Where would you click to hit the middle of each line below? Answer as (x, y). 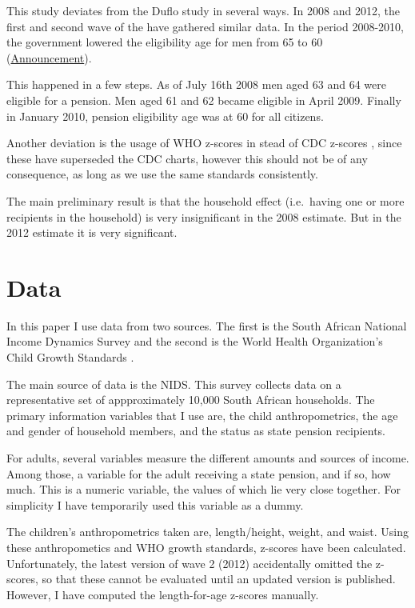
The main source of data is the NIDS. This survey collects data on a (174, 384)
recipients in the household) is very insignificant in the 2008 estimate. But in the (204, 216)
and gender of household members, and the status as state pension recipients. (196, 431)
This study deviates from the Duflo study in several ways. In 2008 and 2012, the (203, 10)
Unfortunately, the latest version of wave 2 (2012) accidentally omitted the (190, 563)
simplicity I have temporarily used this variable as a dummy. (155, 504)
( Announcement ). (49, 57)
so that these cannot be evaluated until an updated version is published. (219, 579)
